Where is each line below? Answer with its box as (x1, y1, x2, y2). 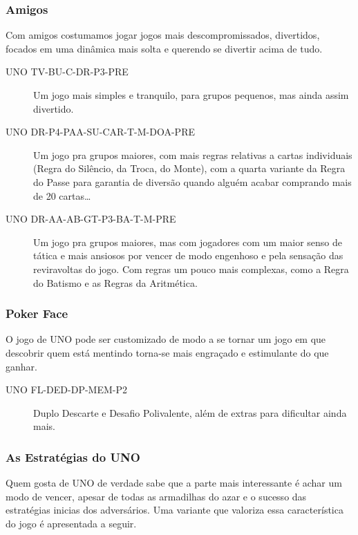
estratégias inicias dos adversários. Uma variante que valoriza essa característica (6, 503, 343, 517)
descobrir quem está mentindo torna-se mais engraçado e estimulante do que (6, 345, 329, 359)
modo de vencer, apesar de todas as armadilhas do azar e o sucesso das (6, 489, 307, 503)
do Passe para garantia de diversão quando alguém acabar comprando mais (33, 174, 352, 189)
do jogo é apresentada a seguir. (6, 516, 137, 530)
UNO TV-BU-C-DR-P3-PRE (6, 64, 129, 79)
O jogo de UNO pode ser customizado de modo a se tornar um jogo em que (6, 332, 326, 346)
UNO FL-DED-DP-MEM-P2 (6, 382, 127, 397)
